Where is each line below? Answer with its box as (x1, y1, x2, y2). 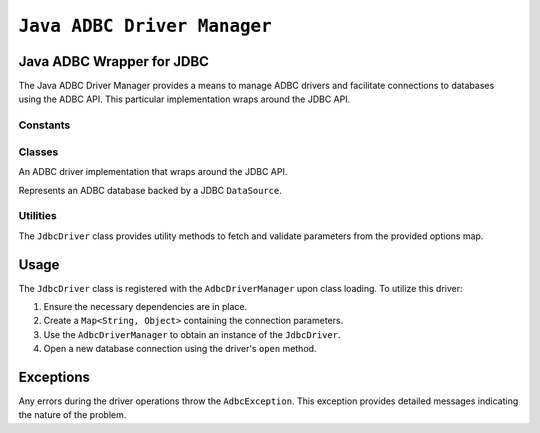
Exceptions (18, 368, 90, 385)
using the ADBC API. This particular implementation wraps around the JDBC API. (18, 93, 351, 105)
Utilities (18, 209, 57, 223)
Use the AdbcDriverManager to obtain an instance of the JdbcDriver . (43, 328, 341, 340)
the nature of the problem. (18, 409, 127, 421)
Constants (18, 118, 71, 132)
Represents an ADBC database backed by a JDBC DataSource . (18, 184, 282, 196)
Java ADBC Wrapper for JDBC (18, 53, 210, 70)
